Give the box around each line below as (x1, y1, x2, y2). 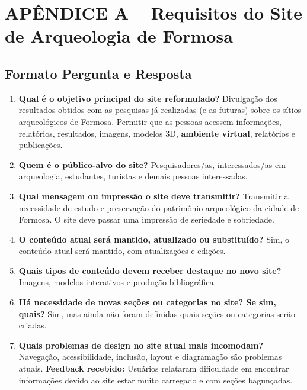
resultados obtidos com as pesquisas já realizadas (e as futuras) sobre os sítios (18, 104, 302, 116)
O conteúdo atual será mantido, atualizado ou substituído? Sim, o (18, 233, 290, 245)
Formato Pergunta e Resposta (5, 64, 192, 82)
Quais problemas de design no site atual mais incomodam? (18, 339, 264, 351)
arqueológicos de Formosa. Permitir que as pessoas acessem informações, (18, 115, 282, 127)
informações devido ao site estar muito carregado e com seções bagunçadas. (18, 373, 293, 386)
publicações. (18, 138, 63, 151)
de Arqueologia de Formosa (5, 24, 233, 48)
